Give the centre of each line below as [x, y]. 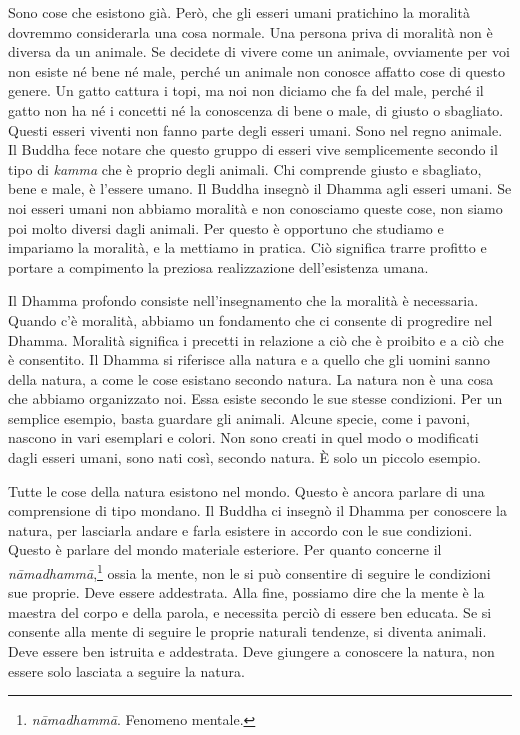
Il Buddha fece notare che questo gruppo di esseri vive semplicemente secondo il [253, 149]
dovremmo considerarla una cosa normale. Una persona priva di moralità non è [250, 31]
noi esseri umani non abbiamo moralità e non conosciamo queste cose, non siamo [255, 207]
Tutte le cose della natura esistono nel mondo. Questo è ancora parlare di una [246, 490]
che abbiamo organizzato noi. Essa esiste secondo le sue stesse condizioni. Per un [255, 398]
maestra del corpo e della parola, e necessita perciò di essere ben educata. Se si [250, 611]
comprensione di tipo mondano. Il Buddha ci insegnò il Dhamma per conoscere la [257, 510]
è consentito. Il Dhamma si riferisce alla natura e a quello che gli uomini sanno [249, 359]
